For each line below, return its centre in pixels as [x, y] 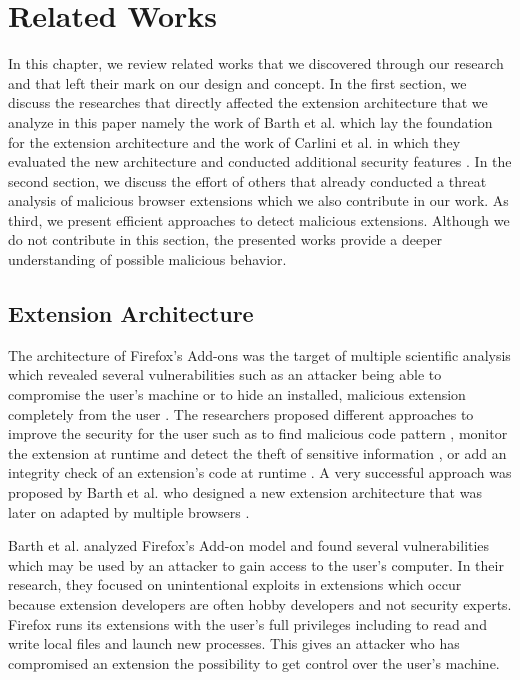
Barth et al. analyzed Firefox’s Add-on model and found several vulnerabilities [249, 545]
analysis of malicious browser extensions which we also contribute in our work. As [258, 200]
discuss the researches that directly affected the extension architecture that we [248, 102]
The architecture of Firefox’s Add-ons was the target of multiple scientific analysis [259, 354]
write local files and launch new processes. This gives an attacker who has [234, 643]
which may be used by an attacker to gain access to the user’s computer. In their [256, 564]
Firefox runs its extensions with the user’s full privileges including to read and [247, 623]
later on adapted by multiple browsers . [129, 511]
